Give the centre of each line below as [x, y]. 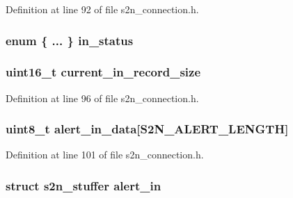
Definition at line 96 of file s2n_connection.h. [102, 98]
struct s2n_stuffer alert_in [84, 185]
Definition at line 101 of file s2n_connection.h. [105, 155]
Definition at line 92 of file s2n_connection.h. [102, 9]
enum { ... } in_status [70, 40]
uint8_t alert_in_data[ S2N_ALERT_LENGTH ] [147, 129]
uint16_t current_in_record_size [103, 72]
